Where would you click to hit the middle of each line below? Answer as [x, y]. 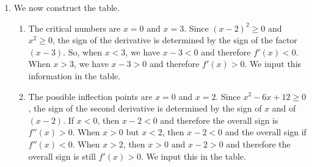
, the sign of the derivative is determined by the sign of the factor [175, 40]
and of [284, 108]
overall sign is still [62, 156]
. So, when [82, 52]
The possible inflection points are [90, 96]
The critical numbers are [74, 28]
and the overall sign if [266, 132]
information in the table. [74, 75]
